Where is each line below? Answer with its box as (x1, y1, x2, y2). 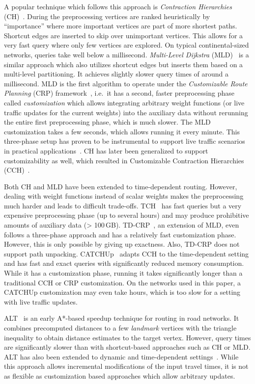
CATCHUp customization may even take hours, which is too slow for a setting (4, 287, 241, 297)
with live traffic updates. (4, 296, 78, 307)
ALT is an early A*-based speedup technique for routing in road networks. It (4, 313, 239, 323)
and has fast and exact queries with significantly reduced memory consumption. (4, 258, 244, 268)
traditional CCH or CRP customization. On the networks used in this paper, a (4, 277, 241, 287)
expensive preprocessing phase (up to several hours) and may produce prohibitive (4, 210, 249, 220)
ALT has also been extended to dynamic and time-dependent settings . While (4, 351, 239, 361)
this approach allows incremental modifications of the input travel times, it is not (4, 361, 249, 371)
